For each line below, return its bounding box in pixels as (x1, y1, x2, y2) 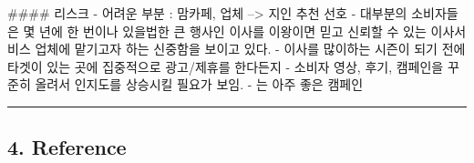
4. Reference (7, 133, 127, 161)
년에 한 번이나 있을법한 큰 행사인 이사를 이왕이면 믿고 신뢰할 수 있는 (39, 21, 427, 40)
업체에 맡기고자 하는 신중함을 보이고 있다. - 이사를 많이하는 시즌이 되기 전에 (35, 39, 466, 58)
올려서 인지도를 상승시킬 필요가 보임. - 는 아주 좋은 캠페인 (35, 75, 364, 94)
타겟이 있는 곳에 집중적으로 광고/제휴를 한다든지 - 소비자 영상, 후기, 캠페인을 (7, 56, 444, 76)
